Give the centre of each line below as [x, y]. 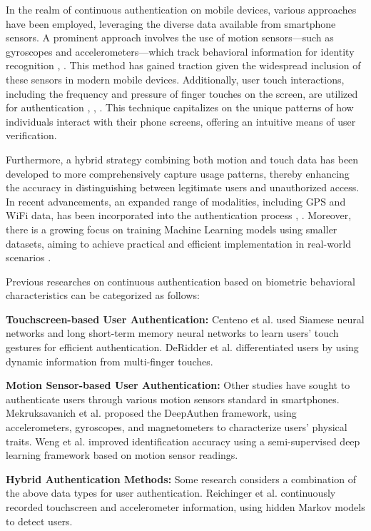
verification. [31, 135]
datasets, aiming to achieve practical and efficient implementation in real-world [179, 243]
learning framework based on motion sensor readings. [122, 455]
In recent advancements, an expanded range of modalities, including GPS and [176, 201]
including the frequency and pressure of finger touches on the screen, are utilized [182, 93]
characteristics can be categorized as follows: [103, 295]
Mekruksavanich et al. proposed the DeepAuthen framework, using [151, 413]
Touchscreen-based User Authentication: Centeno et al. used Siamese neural [185, 319]
